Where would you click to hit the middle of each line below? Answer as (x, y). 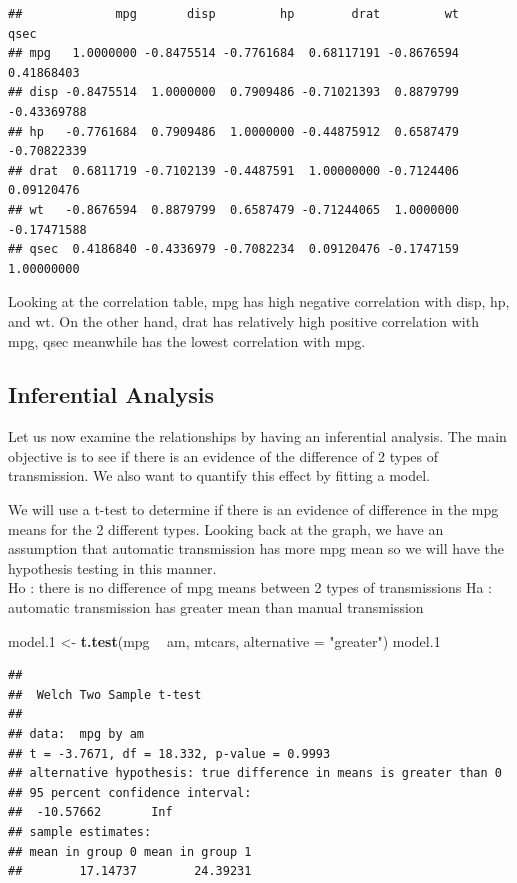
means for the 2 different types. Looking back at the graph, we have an (226, 528)
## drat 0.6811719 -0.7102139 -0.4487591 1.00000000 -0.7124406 (234, 170)
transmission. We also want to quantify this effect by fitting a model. (219, 475)
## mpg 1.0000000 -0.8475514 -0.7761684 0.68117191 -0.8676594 (234, 53)
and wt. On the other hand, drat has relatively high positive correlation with (243, 320)
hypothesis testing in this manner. (112, 567)
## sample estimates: (80, 831)
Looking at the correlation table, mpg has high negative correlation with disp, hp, (259, 301)
